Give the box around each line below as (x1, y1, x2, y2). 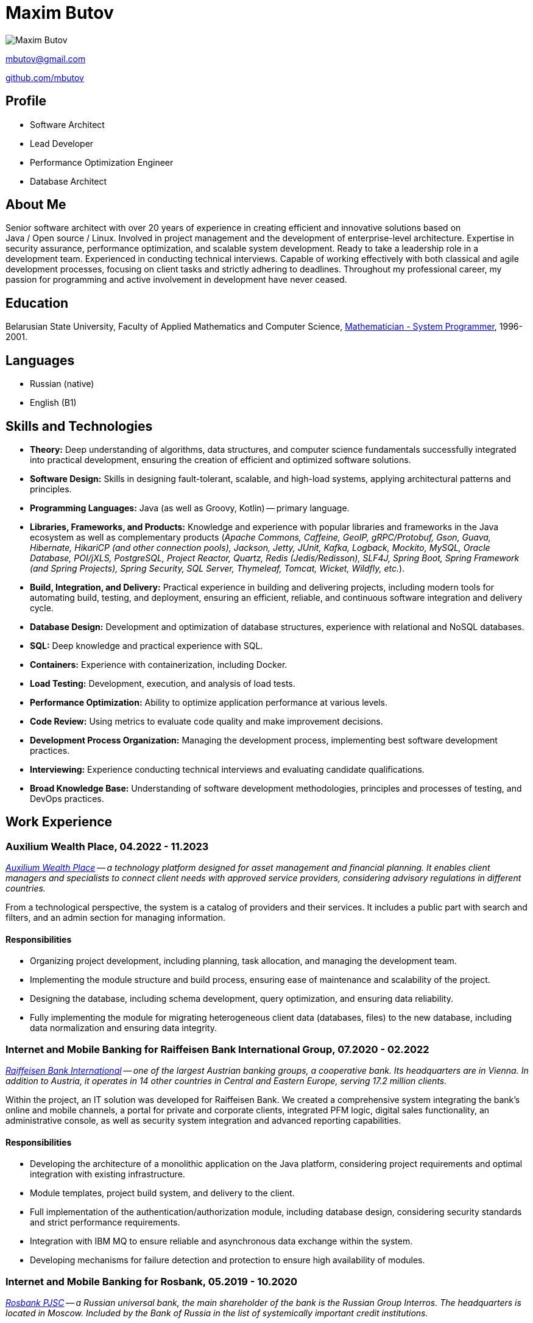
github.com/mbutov (5, 72, 84, 83)
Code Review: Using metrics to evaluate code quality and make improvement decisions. (30, 715, 383, 726)
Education (5, 295, 69, 311)
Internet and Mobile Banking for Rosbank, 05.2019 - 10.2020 (5, 1275, 298, 1288)
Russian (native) (30, 378, 94, 389)
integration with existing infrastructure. (30, 1169, 185, 1180)
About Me (5, 197, 66, 213)
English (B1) (30, 397, 77, 408)
